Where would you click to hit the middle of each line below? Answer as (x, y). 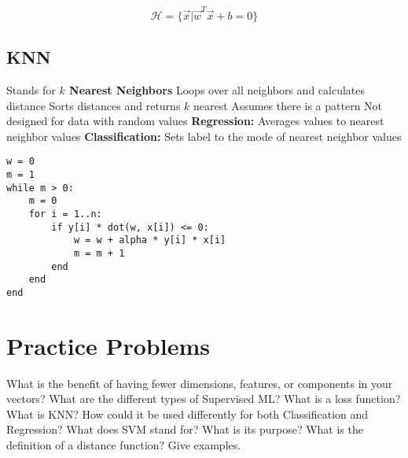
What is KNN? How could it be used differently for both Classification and (187, 414)
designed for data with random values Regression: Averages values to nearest (195, 121)
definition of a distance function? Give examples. (124, 445)
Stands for (31, 89)
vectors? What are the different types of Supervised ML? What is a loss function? (204, 399)
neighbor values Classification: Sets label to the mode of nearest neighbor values (204, 136)
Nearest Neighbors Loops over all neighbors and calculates (217, 89)
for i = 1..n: (65, 214)
